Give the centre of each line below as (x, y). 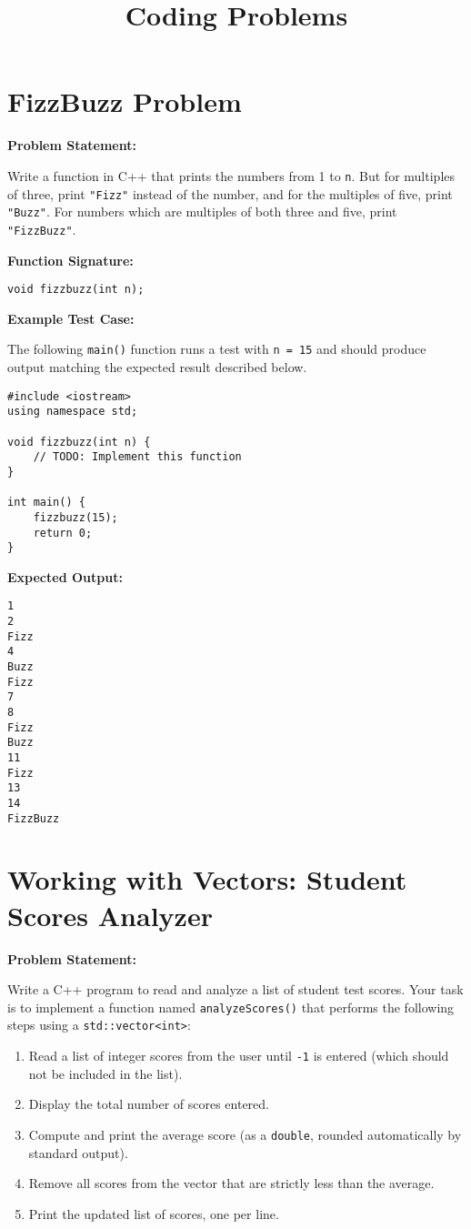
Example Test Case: (71, 318)
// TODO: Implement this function (137, 457)
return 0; (63, 533)
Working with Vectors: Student (207, 879)
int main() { (46, 503)
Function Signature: (70, 260)
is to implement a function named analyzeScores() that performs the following (231, 1007)
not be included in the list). (105, 1073)
